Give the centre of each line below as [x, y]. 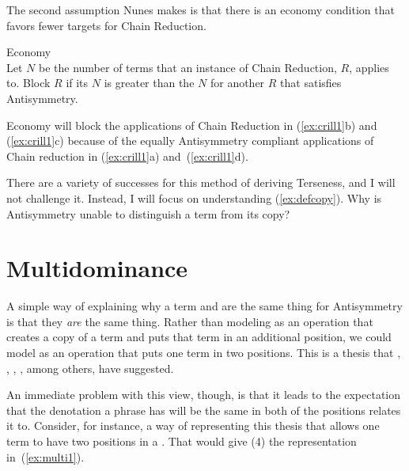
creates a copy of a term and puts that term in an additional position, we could [199, 337]
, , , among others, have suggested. [90, 368]
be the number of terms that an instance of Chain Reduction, [187, 67]
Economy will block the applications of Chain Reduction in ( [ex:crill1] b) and [192, 125]
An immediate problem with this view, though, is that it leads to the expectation [204, 395]
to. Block [28, 83]
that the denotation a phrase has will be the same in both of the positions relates [204, 410]
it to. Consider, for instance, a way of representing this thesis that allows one [193, 425]
